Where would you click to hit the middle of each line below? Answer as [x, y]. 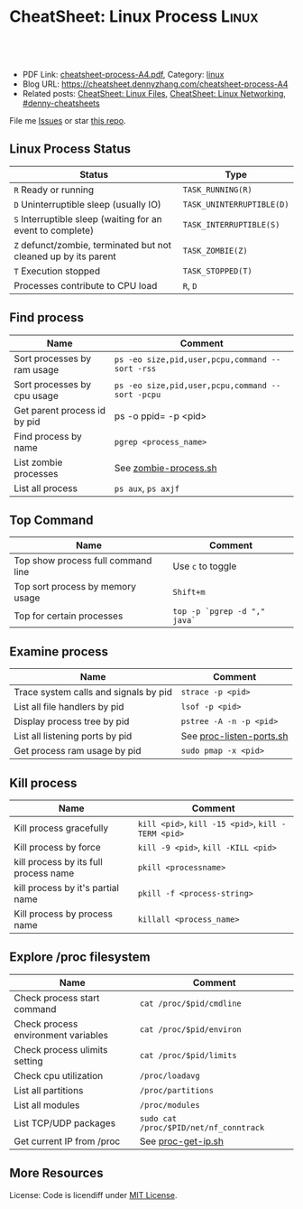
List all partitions [49, 1090]
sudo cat [158, 1118]
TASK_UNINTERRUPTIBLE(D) [236, 204]
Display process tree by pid [72, 721]
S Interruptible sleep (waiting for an [88, 219]
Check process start [57, 998]
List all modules [47, 1105]
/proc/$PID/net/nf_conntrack [202, 1127]
